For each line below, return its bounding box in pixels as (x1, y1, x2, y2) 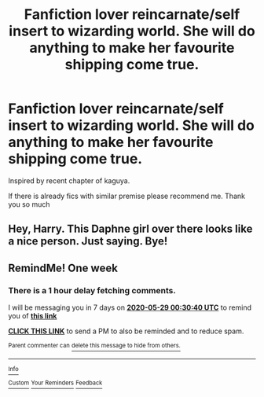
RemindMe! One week (8, 261, 118, 274)
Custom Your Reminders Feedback (8, 379, 103, 387)
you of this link (8, 311, 57, 321)
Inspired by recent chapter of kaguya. (8, 175, 130, 186)
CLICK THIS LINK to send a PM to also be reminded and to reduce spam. (8, 326, 244, 336)
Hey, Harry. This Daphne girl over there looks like (8, 222, 253, 236)
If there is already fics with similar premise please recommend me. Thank (8, 191, 246, 200)
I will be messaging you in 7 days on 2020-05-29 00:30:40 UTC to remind (8, 303, 252, 312)
